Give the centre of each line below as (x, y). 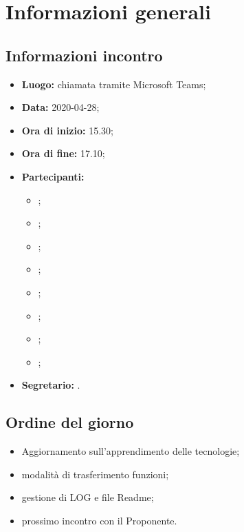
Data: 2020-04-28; (60, 107)
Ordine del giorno (70, 422)
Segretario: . (51, 385)
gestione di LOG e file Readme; (88, 497)
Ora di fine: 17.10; (63, 153)
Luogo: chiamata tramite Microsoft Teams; (114, 84)
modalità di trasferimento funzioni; (95, 474)
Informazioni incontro (84, 55)
